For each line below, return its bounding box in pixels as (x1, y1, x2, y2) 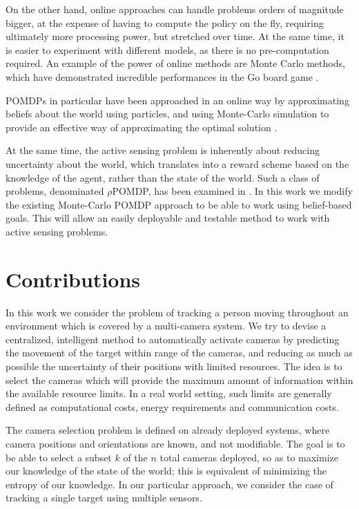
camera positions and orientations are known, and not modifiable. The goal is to (6, 436, 345, 450)
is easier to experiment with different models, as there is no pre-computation (6, 42, 329, 57)
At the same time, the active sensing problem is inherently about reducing (6, 143, 320, 157)
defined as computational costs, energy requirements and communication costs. (6, 399, 339, 414)
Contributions (6, 265, 141, 293)
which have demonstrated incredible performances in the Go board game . (6, 69, 319, 84)
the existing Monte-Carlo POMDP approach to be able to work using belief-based (6, 197, 352, 211)
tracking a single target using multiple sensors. (6, 490, 202, 505)
